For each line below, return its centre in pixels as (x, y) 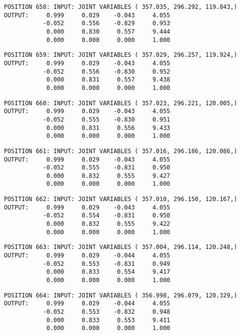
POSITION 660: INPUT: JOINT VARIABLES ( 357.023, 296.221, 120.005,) (121, 103)
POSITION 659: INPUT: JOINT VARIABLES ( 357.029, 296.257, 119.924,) (121, 55)
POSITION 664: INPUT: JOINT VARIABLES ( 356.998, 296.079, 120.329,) (121, 295)
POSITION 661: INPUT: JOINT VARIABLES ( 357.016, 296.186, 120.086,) (121, 151)
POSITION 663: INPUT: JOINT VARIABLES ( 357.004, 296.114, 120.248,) (121, 247)
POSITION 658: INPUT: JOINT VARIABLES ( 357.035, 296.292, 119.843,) (121, 7)
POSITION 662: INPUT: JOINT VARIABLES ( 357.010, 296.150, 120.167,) (121, 199)
